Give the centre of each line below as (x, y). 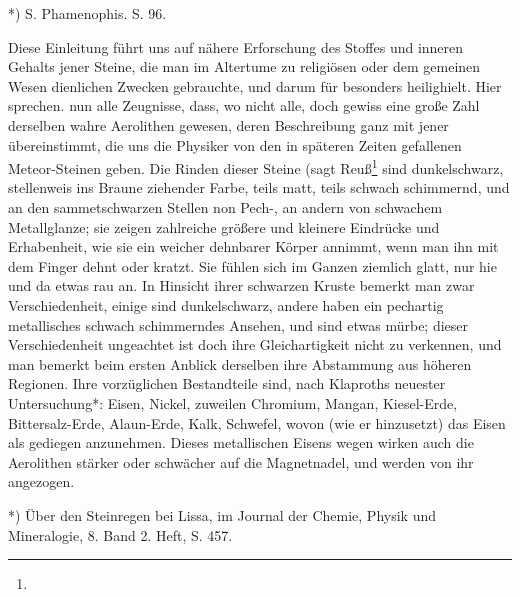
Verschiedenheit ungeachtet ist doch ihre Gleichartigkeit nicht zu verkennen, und (255, 344)
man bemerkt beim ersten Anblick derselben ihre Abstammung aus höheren (240, 363)
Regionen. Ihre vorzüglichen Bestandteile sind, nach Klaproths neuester (227, 383)
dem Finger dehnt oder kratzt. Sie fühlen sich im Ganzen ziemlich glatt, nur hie (252, 265)
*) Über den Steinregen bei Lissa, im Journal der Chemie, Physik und (222, 514)
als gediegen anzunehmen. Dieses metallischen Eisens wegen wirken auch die (241, 442)
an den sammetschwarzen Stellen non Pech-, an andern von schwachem (225, 207)
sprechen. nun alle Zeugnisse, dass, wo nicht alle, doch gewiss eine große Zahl (244, 105)
